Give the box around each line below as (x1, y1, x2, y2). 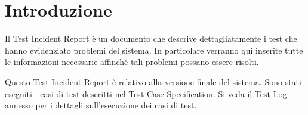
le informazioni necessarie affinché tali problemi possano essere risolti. (5, 55, 259, 68)
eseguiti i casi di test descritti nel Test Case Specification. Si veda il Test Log (5, 87, 287, 100)
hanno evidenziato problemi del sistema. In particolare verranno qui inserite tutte (5, 43, 303, 56)
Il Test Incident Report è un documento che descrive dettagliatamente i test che (5, 32, 297, 45)
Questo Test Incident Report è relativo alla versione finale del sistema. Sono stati (5, 75, 301, 88)
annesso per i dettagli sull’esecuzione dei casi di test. (5, 99, 197, 111)
